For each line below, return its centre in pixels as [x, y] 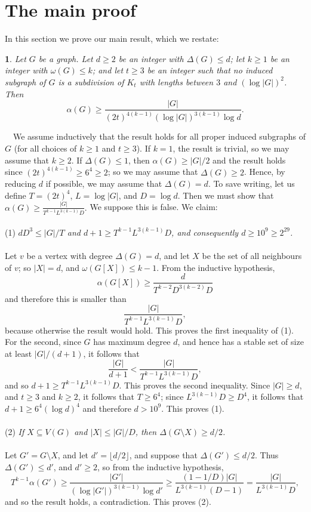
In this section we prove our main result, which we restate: [112, 38]
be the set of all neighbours [252, 256]
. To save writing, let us [251, 183]
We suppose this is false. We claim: [154, 207]
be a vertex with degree [70, 256]
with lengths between [176, 81]
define [16, 195]
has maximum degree [132, 342]
